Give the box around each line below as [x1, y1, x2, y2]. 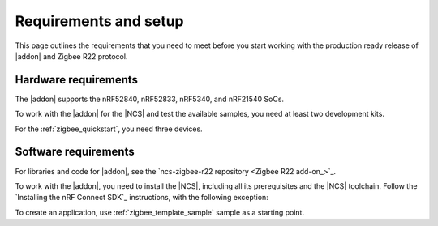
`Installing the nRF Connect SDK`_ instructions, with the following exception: [15, 193, 269, 203]
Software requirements [15, 145, 135, 159]
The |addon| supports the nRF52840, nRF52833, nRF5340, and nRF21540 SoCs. [15, 94, 284, 104]
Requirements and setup [15, 12, 184, 30]
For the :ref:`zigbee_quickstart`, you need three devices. [15, 124, 203, 134]
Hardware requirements [15, 73, 138, 87]
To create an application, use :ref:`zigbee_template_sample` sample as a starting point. [15, 207, 304, 217]
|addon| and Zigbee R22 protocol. [15, 51, 128, 61]
